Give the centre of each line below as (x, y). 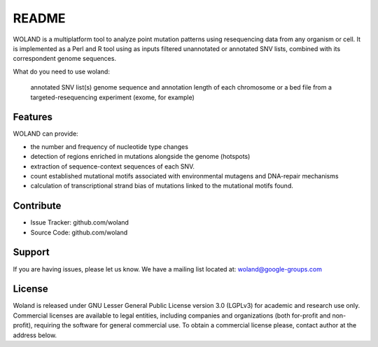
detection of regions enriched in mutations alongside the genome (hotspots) (140, 157)
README (39, 18)
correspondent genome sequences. (65, 59)
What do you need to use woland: (61, 71)
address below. (35, 335)
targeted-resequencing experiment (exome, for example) (113, 97)
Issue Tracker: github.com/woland (80, 222)
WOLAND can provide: (45, 134)
